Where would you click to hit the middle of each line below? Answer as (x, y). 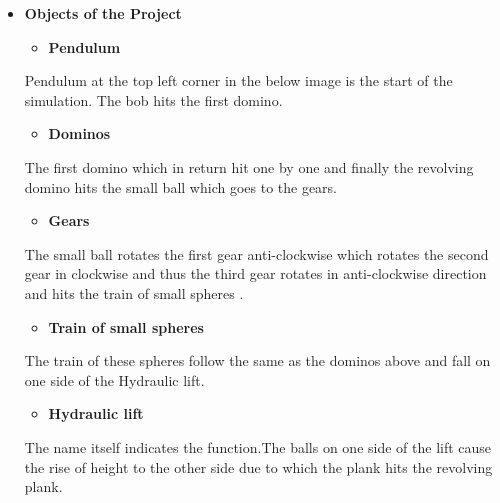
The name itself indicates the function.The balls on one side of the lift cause (258, 446)
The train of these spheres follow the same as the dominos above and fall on (257, 360)
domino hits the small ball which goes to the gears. (181, 186)
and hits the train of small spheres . (134, 292)
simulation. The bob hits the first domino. (153, 99)
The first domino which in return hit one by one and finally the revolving (249, 166)
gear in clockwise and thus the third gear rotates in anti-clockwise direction (255, 273)
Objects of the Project (103, 13)
